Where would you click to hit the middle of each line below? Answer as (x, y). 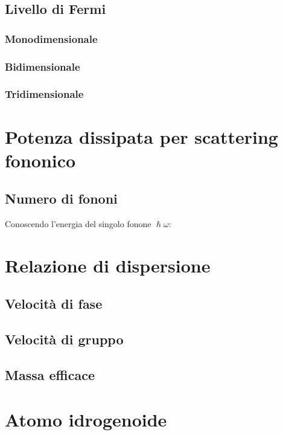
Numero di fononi (61, 198)
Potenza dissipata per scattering (141, 136)
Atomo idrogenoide (86, 419)
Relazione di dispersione (108, 265)
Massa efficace (50, 375)
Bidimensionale (43, 66)
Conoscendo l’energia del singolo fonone (78, 224)
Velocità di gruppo (64, 339)
